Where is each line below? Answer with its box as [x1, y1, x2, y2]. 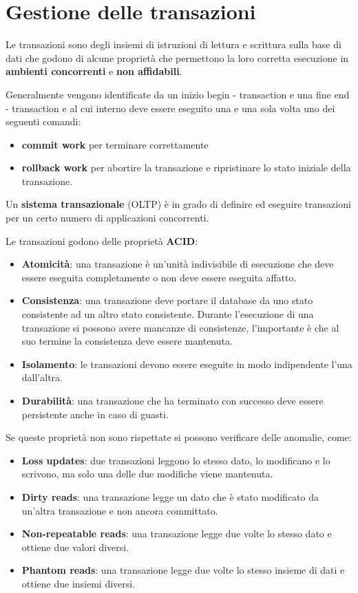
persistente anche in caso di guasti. [21, 407, 169, 421]
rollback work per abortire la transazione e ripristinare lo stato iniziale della [21, 160, 351, 175]
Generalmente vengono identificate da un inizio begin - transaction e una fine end [6, 87, 350, 101]
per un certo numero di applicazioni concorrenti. [6, 211, 209, 225]
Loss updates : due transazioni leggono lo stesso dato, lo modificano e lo [21, 453, 330, 467]
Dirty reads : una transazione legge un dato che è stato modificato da [21, 489, 319, 504]
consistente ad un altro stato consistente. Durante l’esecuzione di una [21, 307, 314, 321]
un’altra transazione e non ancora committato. [21, 503, 218, 517]
